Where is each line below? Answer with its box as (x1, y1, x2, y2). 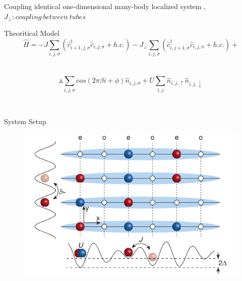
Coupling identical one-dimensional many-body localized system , (4, 1, 206, 11)
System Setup (4, 116, 46, 127)
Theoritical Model (4, 28, 59, 38)
